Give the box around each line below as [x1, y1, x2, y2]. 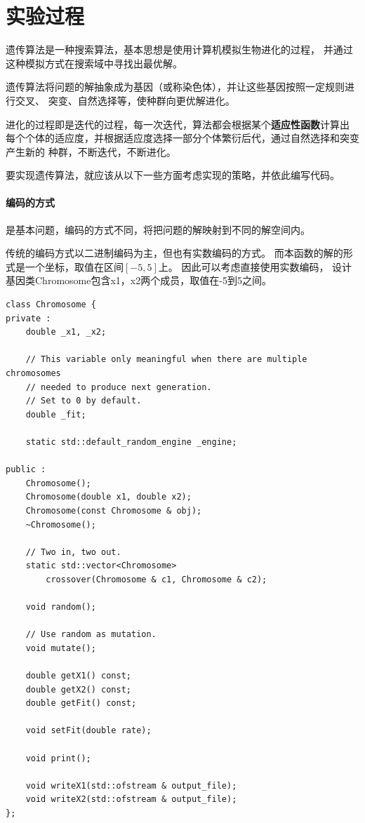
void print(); [25, 753, 91, 763]
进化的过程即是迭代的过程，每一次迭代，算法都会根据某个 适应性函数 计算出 [6, 116, 350, 131]
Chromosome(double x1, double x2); [25, 492, 192, 502]
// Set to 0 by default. [25, 396, 142, 406]
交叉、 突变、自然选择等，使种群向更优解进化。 [15, 93, 235, 107]
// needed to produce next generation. [25, 382, 212, 392]
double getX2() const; [25, 684, 131, 695]
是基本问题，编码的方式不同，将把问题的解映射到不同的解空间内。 [6, 222, 310, 236]
